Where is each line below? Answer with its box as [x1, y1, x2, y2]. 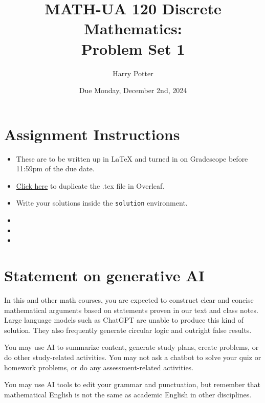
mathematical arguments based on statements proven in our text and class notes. [4, 304, 258, 315]
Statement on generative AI [4, 265, 205, 286]
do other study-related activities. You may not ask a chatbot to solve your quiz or [4, 351, 261, 362]
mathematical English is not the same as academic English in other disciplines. [4, 389, 252, 399]
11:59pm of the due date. [16, 163, 95, 174]
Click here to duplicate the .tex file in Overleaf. [16, 180, 165, 191]
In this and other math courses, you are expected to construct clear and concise [4, 294, 254, 305]
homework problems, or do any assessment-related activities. [4, 362, 194, 372]
